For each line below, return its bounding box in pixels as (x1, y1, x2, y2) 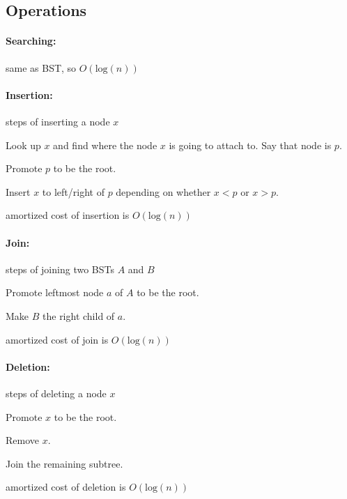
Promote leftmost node (6, 285, 104, 300)
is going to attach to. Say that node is (169, 137, 332, 152)
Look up (6, 137, 41, 152)
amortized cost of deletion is (6, 479, 126, 494)
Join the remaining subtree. (6, 456, 123, 470)
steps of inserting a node (6, 114, 110, 128)
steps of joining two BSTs (6, 261, 114, 276)
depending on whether (116, 184, 211, 199)
